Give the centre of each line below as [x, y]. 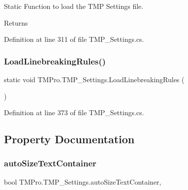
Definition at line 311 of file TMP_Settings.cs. [74, 39]
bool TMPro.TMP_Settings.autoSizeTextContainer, [83, 181]
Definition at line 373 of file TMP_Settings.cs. [74, 112]
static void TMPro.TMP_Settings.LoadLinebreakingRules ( [94, 79]
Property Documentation [69, 139]
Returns [16, 22]
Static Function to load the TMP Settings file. [74, 6]
